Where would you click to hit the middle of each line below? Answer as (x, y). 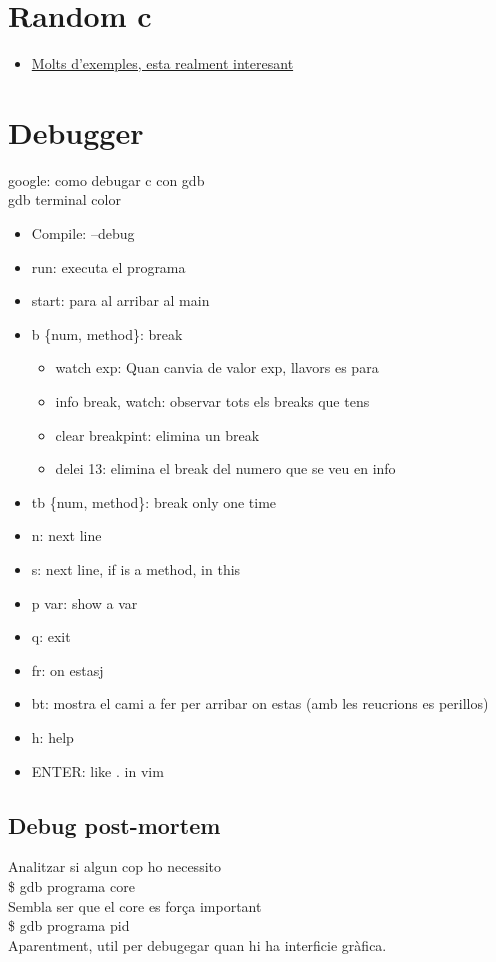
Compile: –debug (83, 233)
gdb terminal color (64, 199)
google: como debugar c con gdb (106, 179)
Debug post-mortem (114, 824)
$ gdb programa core (71, 885)
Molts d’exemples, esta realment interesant (162, 63)
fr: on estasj (67, 669)
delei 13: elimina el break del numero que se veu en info (225, 468)
